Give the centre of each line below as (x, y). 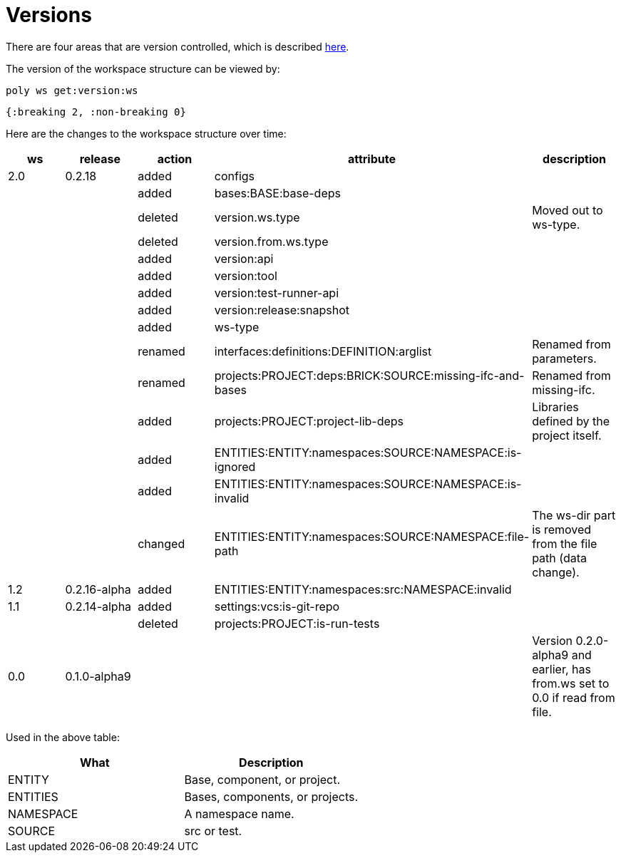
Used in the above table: (63, 737)
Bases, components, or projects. (271, 796)
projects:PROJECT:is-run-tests (297, 623)
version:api (244, 258)
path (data (559, 558)
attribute (371, 159)
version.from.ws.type (271, 241)
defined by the (571, 421)
